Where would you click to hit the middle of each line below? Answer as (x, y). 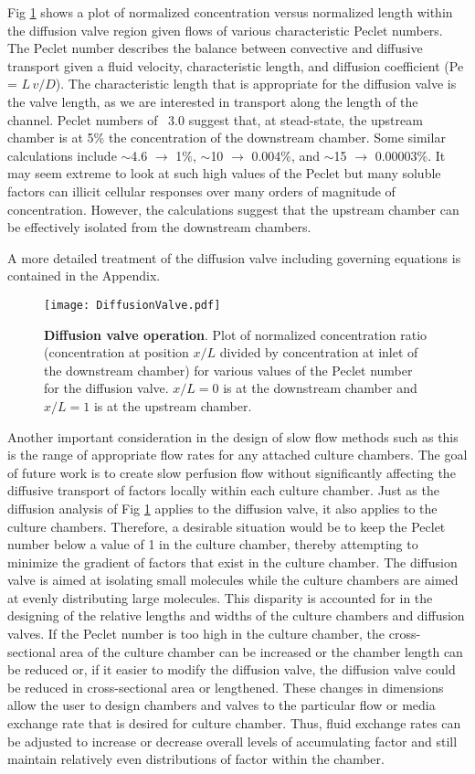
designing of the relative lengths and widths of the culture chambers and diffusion (236, 615)
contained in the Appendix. (84, 276)
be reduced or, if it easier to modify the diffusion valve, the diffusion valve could (232, 669)
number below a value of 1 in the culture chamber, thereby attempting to (213, 544)
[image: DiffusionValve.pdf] (132, 305)
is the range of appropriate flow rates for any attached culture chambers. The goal (237, 455)
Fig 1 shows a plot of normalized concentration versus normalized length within (230, 12)
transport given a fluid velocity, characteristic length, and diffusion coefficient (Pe (236, 65)
